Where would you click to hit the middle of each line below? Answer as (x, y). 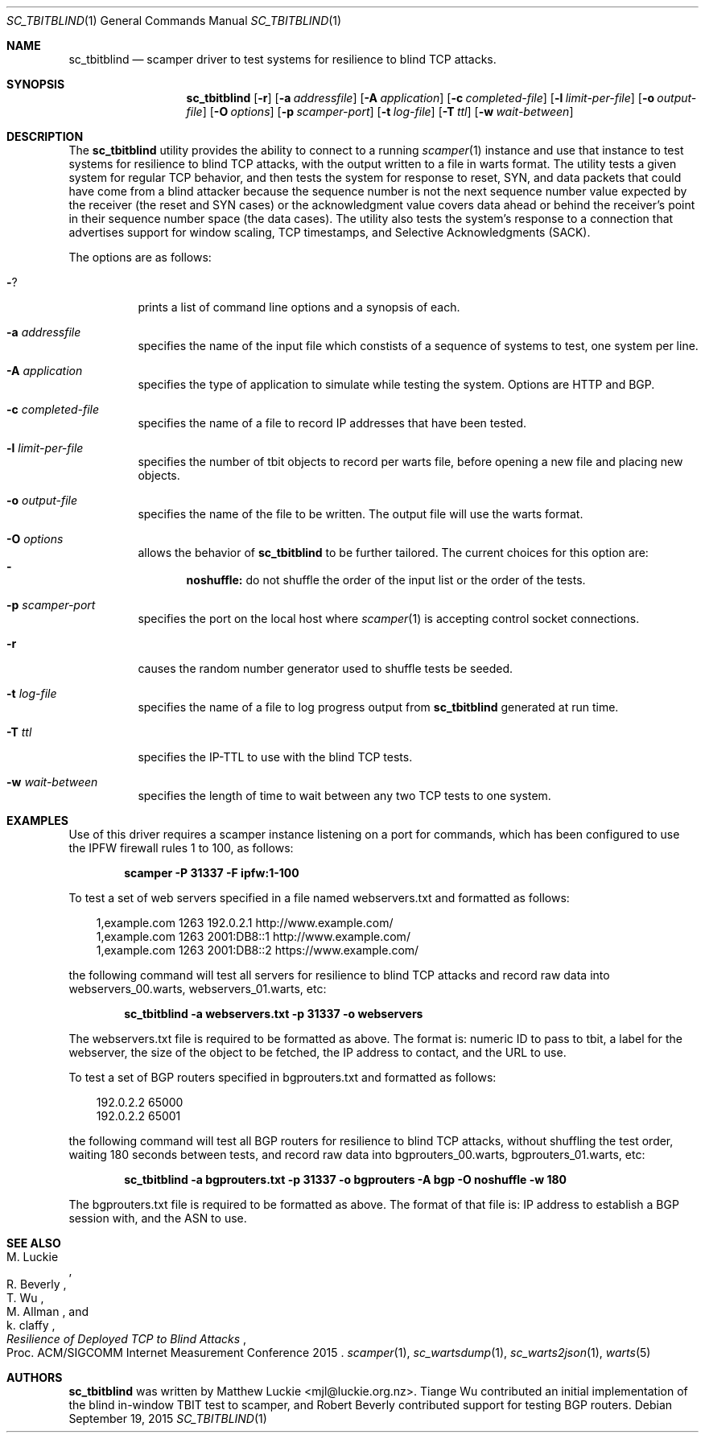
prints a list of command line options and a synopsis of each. (299, 307)
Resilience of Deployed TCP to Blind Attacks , (127, 1339)
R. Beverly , (37, 1284)
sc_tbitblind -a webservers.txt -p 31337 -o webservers (274, 1014)
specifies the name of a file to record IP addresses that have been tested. (332, 423)
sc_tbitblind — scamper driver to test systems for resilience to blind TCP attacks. (282, 59)
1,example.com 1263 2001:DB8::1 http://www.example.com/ (253, 936)
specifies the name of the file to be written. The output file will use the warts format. (361, 514)
